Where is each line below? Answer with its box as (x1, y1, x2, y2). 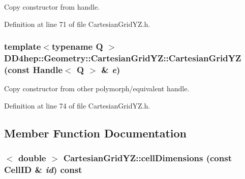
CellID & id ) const (4, 163, 82, 176)
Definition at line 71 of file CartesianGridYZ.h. (4, 18, 150, 29)
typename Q (51, 40, 103, 53)
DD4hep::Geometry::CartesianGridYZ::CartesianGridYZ (4, 52, 241, 64)
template (4, 40, 41, 53)
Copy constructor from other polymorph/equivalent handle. (4, 83, 190, 94)
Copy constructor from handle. (4, 2, 100, 12)
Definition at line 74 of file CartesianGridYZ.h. (4, 100, 150, 111)
